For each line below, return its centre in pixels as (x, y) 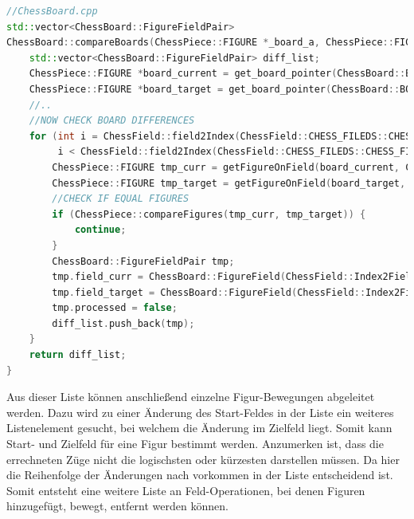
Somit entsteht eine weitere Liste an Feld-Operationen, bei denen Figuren (186, 490)
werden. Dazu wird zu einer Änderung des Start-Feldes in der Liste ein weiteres (200, 412)
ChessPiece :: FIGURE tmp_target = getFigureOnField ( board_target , (229, 183)
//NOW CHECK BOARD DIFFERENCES (112, 121)
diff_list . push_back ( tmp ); (123, 323)
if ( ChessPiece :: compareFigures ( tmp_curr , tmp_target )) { (209, 214)
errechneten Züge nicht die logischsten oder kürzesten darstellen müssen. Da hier (203, 459)
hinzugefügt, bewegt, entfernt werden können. (117, 506)
